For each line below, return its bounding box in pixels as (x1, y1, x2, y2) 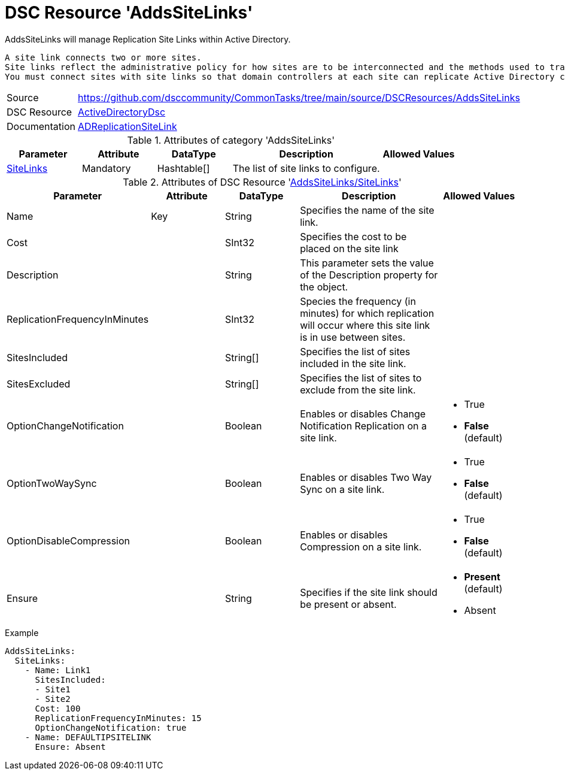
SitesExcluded (7, 377, 71, 390)
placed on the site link (300, 242, 399, 255)
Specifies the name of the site (300, 204, 435, 216)
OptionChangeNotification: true (35, 722, 187, 732)
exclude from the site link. (300, 383, 416, 396)
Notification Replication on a (300, 419, 427, 432)
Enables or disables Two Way (300, 471, 432, 483)
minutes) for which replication (300, 307, 435, 319)
